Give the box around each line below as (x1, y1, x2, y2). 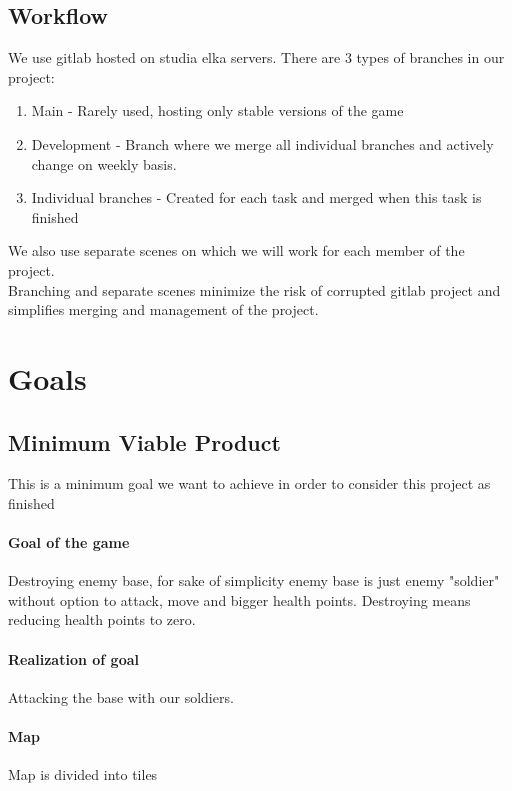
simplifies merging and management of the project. (8, 299, 319, 320)
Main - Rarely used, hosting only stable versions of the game (31, 100, 404, 121)
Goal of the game (8, 532, 130, 553)
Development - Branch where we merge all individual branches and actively (31, 133, 494, 154)
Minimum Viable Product (8, 426, 281, 457)
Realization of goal (8, 648, 139, 669)
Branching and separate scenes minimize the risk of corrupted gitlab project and (8, 279, 501, 300)
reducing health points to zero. (8, 609, 196, 630)
